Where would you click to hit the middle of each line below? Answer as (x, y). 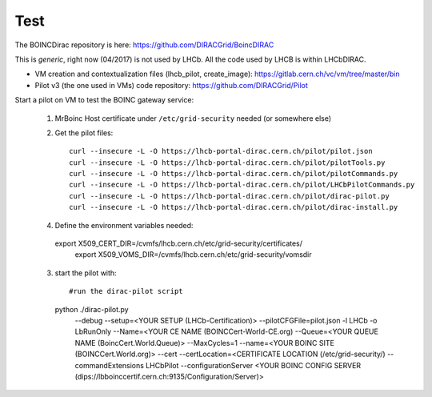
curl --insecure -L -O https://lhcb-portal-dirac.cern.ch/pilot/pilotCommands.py (234, 174)
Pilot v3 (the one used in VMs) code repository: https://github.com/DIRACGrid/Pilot (171, 85)
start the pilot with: (86, 273)
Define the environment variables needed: (124, 225)
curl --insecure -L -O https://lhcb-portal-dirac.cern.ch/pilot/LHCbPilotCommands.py (242, 185)
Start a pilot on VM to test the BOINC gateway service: (104, 100)
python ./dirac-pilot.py (92, 309)
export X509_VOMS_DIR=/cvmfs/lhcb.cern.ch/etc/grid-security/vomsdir (193, 255)
